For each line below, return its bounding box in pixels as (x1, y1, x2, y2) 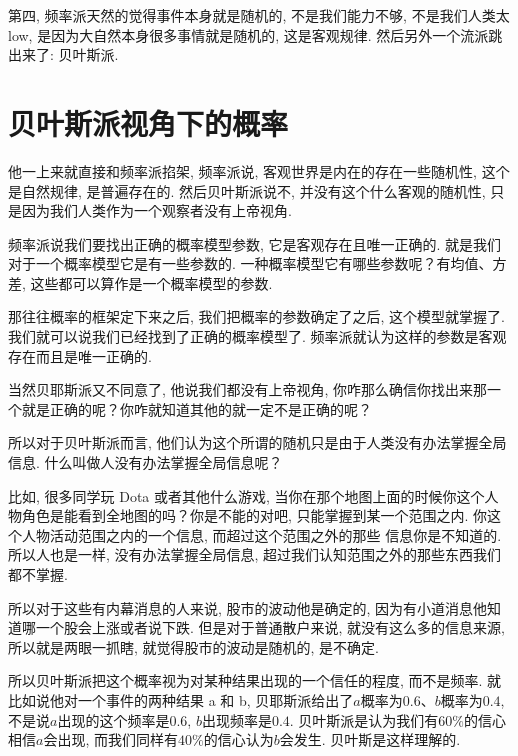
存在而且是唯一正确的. (8, 345, 152, 366)
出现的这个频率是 (57, 709, 170, 730)
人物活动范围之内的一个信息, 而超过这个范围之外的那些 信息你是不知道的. (21, 524, 502, 545)
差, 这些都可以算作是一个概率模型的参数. (8, 272, 273, 293)
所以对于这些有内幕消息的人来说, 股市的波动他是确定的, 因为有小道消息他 (8, 597, 488, 618)
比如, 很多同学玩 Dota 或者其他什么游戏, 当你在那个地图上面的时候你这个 (8, 485, 485, 506)
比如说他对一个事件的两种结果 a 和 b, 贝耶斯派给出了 (8, 689, 354, 710)
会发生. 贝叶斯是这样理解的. (279, 729, 461, 750)
